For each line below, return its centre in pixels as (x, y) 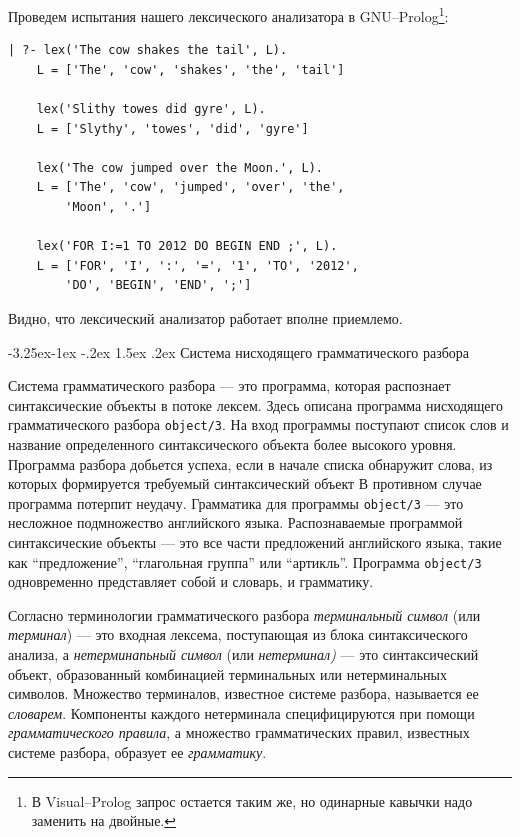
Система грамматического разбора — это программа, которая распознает (229, 385)
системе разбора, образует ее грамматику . (137, 752)
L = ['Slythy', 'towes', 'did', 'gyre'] (172, 128)
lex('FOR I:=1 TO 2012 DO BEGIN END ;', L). (187, 246)
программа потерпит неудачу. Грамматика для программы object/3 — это (236, 502)
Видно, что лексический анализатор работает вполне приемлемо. (205, 317)
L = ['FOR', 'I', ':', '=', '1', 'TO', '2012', (197, 265)
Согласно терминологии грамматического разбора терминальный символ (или (244, 614)
